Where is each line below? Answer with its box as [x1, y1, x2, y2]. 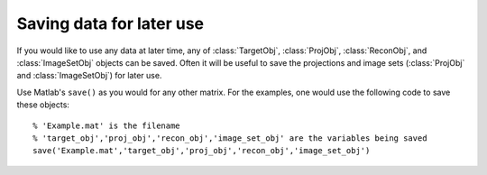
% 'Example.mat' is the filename [32, 120, 180, 131]
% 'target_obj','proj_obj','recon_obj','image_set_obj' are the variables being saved [32, 133, 427, 143]
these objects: [16, 99, 69, 110]
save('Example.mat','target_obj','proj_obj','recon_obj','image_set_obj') [32, 145, 371, 156]
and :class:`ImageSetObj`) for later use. [16, 70, 162, 81]
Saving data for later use [16, 14, 205, 33]
